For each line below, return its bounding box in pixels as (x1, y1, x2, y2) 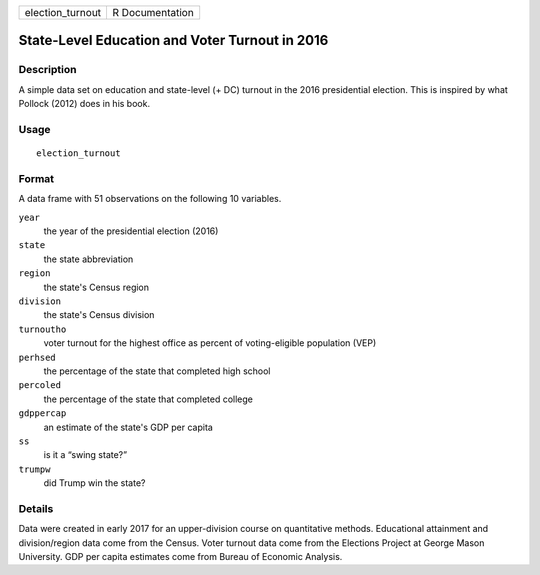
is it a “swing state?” (43, 449, 128, 461)
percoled (18, 380, 62, 391)
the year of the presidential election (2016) (43, 225, 219, 237)
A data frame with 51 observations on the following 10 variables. (18, 193, 282, 205)
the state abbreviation (43, 253, 134, 265)
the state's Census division (43, 309, 155, 321)
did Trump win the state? (43, 477, 146, 489)
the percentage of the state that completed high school (43, 365, 271, 377)
